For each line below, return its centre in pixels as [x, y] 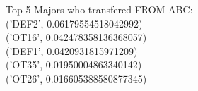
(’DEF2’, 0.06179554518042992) [74, 23]
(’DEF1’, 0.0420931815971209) [72, 50]
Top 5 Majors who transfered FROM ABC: [99, 9]
